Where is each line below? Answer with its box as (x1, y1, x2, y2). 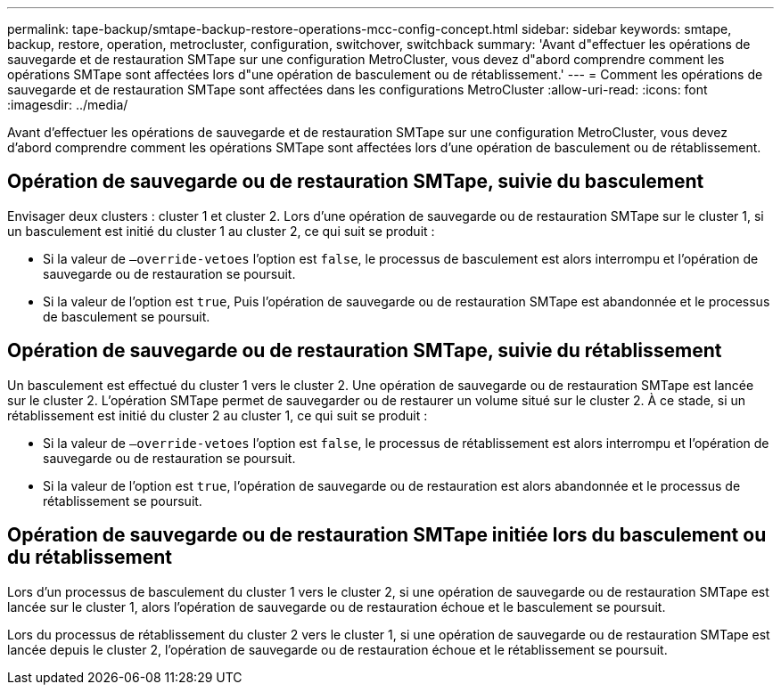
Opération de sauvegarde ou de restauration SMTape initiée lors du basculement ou (7, 524, 767, 547)
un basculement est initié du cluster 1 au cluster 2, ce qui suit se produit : (7, 223, 435, 239)
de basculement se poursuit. (43, 308, 210, 324)
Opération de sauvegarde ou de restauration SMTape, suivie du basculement (7, 170, 704, 193)
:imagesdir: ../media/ (7, 97, 128, 112)
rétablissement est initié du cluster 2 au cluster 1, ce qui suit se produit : (7, 407, 428, 423)
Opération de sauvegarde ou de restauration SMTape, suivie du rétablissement (7, 339, 722, 362)
